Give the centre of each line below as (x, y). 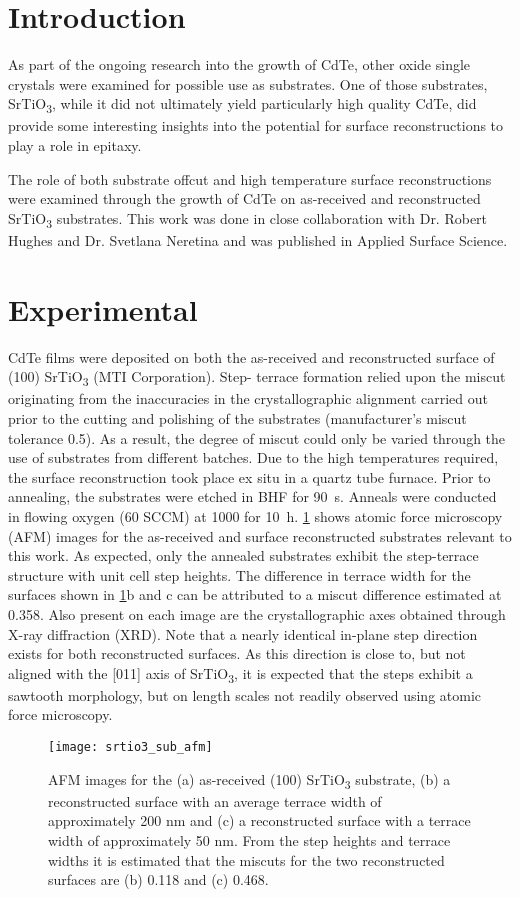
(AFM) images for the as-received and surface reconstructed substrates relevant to (260, 535)
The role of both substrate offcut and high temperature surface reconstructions (250, 178)
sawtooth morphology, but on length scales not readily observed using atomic (245, 694)
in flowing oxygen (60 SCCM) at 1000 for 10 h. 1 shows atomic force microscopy (255, 515)
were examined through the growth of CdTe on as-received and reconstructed (244, 198)
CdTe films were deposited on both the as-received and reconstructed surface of (251, 356)
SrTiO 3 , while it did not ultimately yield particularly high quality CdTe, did (242, 105)
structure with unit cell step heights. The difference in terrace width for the (239, 574)
